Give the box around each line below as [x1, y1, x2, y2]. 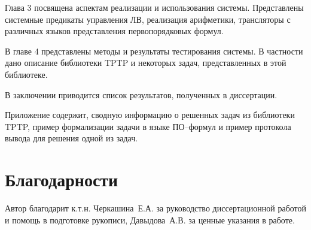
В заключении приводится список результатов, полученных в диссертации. [5, 88, 278, 101]
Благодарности [5, 167, 118, 192]
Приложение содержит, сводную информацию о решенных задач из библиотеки [5, 108, 295, 121]
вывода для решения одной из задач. [5, 132, 138, 144]
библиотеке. [5, 68, 48, 80]
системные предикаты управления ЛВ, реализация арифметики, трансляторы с [5, 13, 291, 25]
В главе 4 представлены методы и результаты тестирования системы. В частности [5, 44, 303, 57]
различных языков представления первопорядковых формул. [5, 25, 224, 37]
